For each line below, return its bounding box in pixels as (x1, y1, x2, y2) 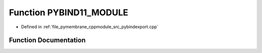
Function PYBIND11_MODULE (9, 7, 129, 18)
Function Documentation (9, 36, 86, 44)
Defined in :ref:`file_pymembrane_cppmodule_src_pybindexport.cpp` (21, 24, 159, 30)
